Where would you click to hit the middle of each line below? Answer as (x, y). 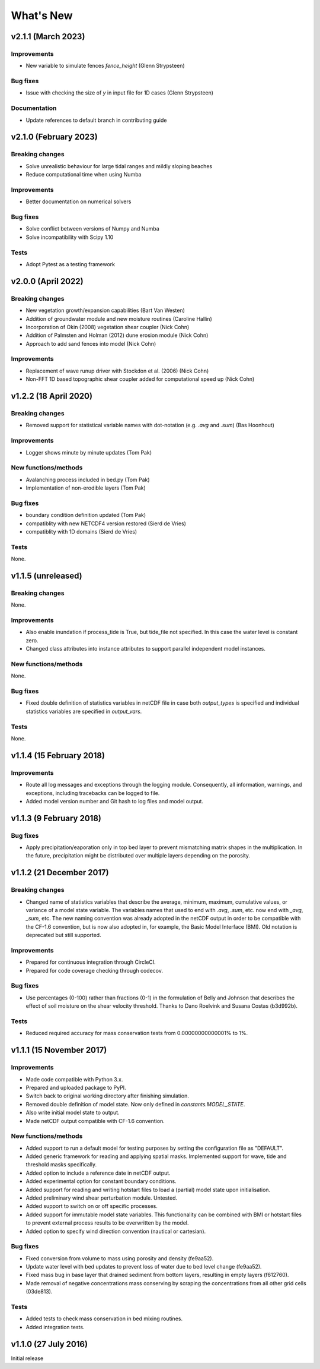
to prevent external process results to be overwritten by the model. (107, 1223)
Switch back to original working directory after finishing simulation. (108, 1096)
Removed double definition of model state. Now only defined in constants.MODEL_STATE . (135, 1104)
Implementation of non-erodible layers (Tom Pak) (86, 488)
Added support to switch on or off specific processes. (92, 1206)
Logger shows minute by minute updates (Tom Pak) (89, 452)
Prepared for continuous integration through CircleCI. (91, 962)
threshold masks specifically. (61, 1165)
